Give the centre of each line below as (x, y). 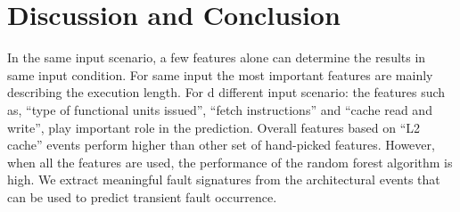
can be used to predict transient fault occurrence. (142, 196)
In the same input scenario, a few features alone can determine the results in (217, 57)
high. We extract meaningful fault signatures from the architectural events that (224, 179)
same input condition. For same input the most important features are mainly (220, 74)
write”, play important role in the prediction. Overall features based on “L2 (214, 127)
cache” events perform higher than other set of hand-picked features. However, (221, 145)
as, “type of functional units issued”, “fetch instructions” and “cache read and (220, 109)
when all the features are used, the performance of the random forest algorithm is (230, 162)
